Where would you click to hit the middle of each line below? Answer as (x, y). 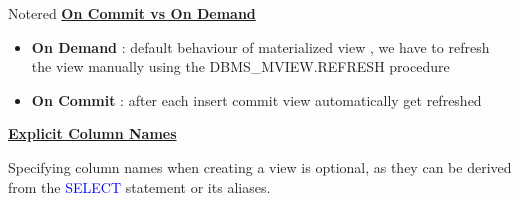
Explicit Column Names (92, 133)
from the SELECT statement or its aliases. (139, 186)
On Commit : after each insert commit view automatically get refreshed (256, 99)
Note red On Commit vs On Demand (132, 13)
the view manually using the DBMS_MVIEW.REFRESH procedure (240, 66)
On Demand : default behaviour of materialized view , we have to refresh (260, 46)
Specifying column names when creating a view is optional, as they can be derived (260, 166)
